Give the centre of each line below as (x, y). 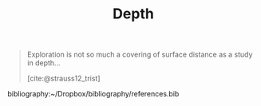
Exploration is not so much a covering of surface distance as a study (140, 55)
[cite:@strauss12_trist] (63, 79)
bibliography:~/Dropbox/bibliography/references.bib (93, 94)
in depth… (43, 63)
